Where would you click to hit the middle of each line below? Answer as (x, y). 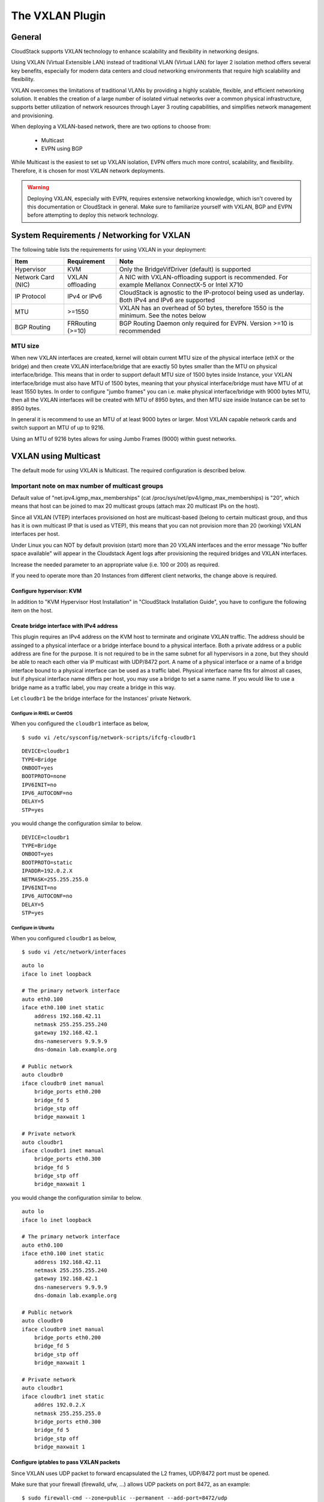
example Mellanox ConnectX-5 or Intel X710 (181, 284)
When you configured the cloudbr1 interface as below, (80, 723)
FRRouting (82, 323)
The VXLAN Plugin (58, 16)
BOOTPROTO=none (44, 776)
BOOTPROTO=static (47, 862)
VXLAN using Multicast (56, 456)
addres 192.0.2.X (59, 1405)
